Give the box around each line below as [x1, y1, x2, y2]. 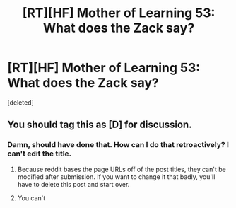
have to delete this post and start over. [17, 180, 130, 188]
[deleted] [7, 98, 34, 107]
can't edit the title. [7, 149, 72, 158]
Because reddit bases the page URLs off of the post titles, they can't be [17, 165, 226, 173]
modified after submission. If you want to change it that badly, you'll [17, 172, 216, 181]
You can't [17, 193, 46, 202]
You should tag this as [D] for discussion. [7, 119, 192, 131]
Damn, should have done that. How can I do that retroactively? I [7, 140, 230, 150]
